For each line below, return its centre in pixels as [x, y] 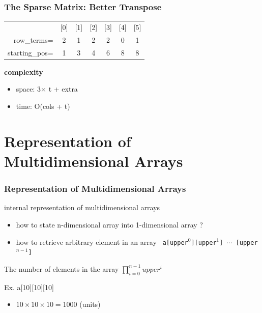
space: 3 [28, 89]
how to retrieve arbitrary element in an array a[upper [102, 241]
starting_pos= [31, 52]
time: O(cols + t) [43, 106]
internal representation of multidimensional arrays [82, 207]
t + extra [63, 89]
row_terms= [33, 39]
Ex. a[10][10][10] [29, 287]
